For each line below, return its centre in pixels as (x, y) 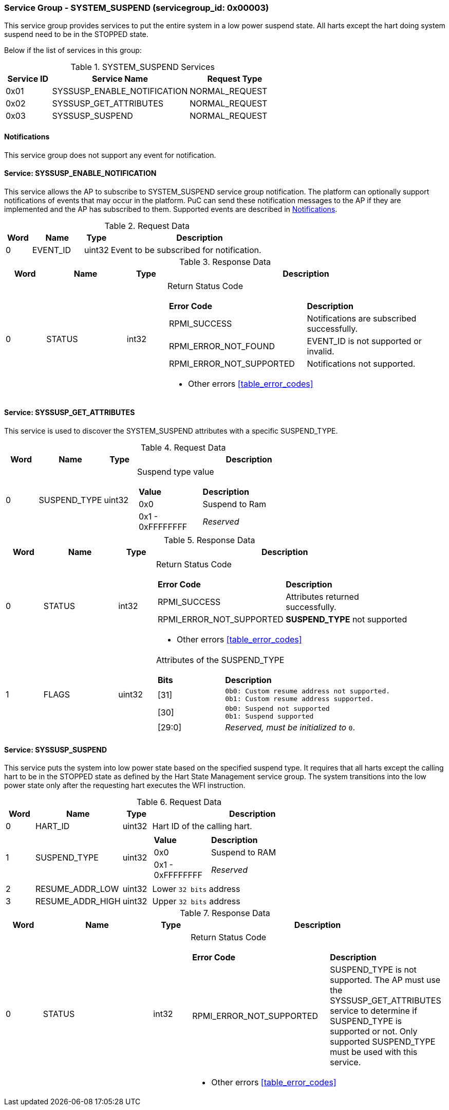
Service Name (120, 79)
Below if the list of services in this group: (73, 50)
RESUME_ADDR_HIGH (78, 901)
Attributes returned (322, 597)
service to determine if (374, 1011)
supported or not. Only (374, 1032)
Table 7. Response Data (225, 913)
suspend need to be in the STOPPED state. (76, 34)
